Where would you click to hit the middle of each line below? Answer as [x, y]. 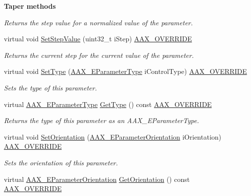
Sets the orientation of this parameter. [61, 162]
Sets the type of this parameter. [50, 87]
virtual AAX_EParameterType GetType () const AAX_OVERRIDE [108, 104]
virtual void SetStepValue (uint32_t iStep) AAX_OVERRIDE [98, 39]
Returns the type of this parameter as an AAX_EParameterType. [102, 120]
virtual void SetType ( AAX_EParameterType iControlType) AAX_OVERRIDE [125, 71]
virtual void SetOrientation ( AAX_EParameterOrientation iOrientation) [113, 136]
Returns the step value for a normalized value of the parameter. [98, 22]
